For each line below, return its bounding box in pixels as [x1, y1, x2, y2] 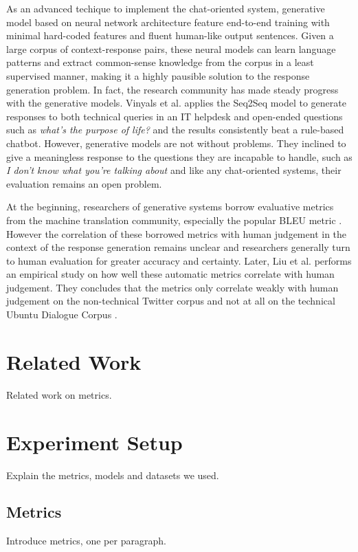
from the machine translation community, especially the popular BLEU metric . [6, 212, 342, 227]
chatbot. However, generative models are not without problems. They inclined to [6, 135, 346, 150]
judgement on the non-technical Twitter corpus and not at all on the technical [6, 294, 335, 308]
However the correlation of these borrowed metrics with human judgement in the [6, 226, 347, 241]
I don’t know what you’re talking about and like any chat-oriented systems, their [6, 163, 342, 177]
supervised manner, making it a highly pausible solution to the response [6, 68, 310, 82]
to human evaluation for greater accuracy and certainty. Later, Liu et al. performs [6, 253, 352, 267]
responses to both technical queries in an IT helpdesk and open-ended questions [6, 109, 343, 123]
